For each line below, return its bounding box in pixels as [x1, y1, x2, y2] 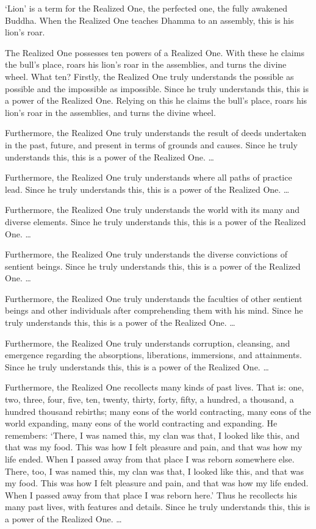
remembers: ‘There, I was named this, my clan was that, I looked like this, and [5, 428, 300, 441]
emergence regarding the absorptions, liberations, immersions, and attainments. [5, 348, 302, 361]
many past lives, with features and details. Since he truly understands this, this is [5, 500, 311, 513]
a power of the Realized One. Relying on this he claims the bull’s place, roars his [5, 94, 307, 107]
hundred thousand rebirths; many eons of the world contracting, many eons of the [5, 405, 311, 417]
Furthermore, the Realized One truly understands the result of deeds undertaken [5, 126, 307, 139]
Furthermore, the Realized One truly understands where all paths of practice [5, 171, 292, 184]
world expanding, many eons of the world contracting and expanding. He [5, 417, 278, 430]
